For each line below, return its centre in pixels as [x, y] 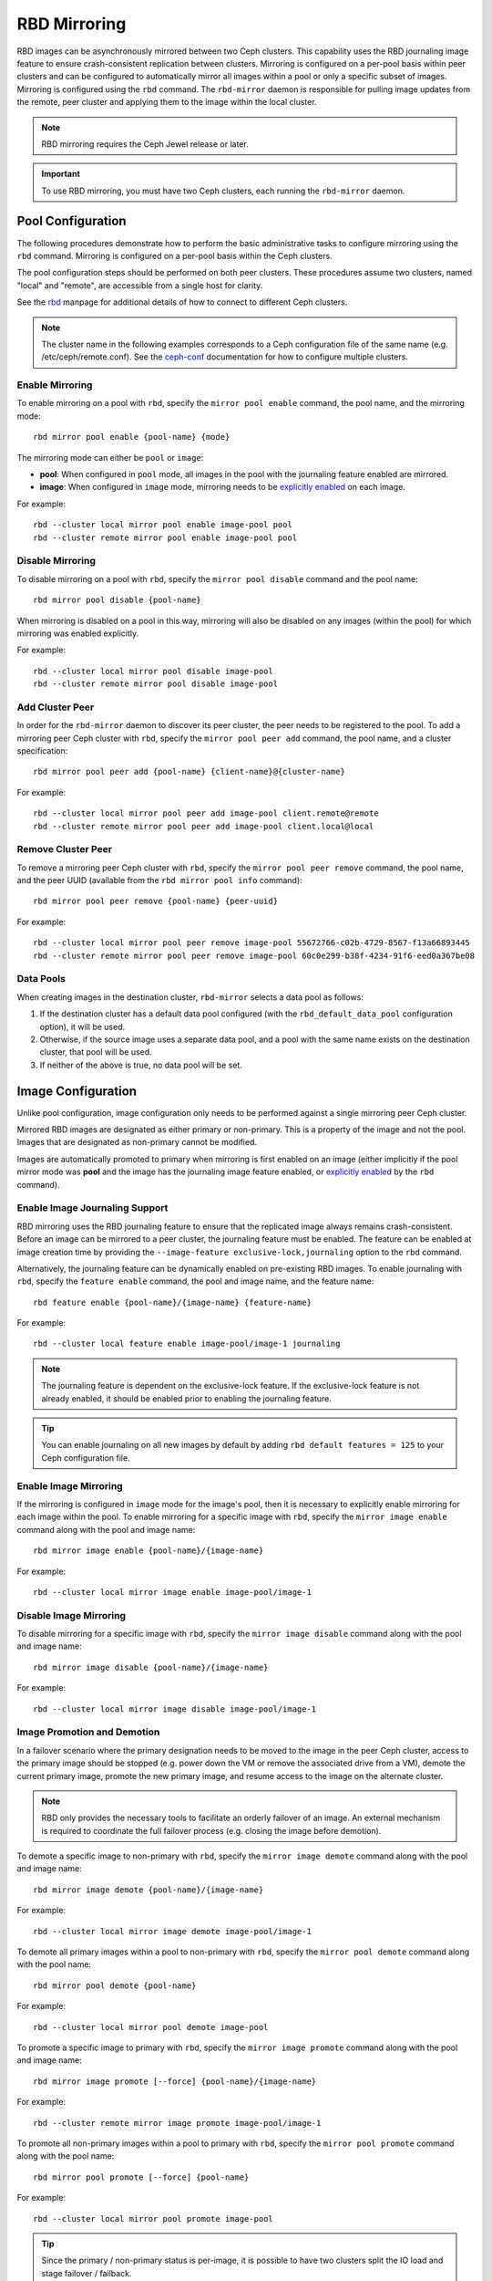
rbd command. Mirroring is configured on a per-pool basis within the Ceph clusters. [174, 255]
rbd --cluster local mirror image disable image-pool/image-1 [175, 1709]
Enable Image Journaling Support [92, 1208]
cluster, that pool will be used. [96, 1052]
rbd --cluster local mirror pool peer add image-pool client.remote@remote [206, 813]
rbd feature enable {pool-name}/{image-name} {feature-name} [172, 1302]
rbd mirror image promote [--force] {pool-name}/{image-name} [175, 2081]
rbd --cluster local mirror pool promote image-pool [153, 2219]
